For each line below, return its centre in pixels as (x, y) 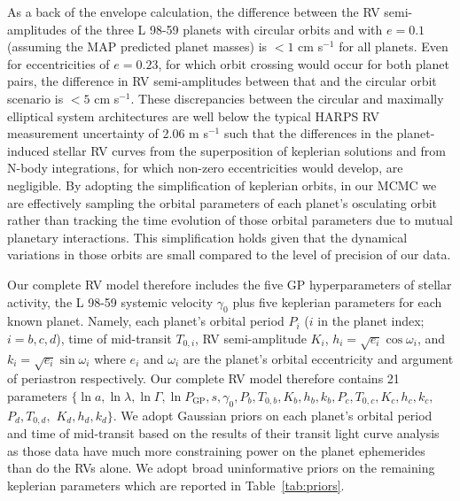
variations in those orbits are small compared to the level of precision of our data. (229, 254)
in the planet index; (371, 321)
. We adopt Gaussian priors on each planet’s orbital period (273, 415)
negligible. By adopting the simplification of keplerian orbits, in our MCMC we (222, 185)
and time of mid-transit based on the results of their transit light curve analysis (223, 433)
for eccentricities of (58, 63)
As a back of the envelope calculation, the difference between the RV (194, 12)
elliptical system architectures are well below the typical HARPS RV (194, 116)
